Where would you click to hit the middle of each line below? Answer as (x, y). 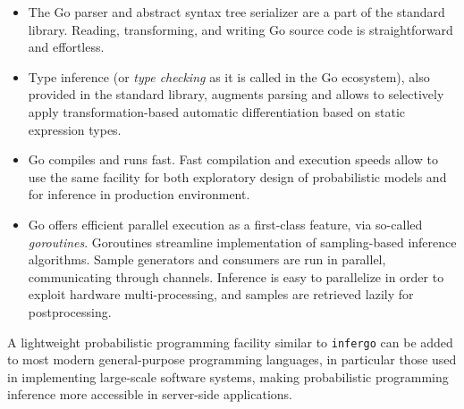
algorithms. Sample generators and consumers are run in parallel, (207, 259)
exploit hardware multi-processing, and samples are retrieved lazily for (221, 294)
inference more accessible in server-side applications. (150, 394)
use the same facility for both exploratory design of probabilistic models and (237, 176)
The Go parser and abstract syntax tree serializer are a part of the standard (236, 12)
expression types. (75, 129)
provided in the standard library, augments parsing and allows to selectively (236, 94)
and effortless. (66, 47)
